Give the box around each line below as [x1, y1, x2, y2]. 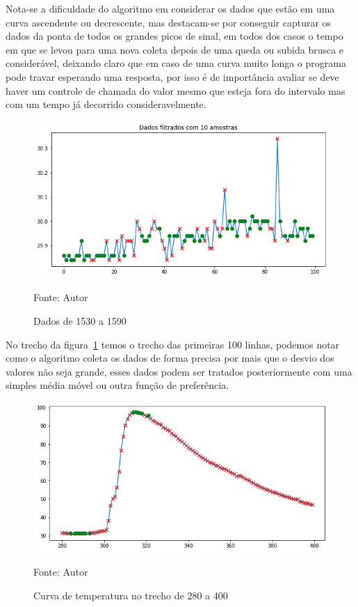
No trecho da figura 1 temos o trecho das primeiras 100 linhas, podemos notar [6, 337, 340, 351]
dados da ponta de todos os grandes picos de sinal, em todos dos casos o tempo [6, 29, 343, 43]
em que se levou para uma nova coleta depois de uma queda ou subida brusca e [6, 42, 344, 56]
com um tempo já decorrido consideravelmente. [6, 97, 206, 112]
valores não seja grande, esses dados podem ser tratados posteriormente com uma [6, 364, 352, 378]
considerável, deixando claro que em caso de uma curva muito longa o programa [6, 56, 346, 70]
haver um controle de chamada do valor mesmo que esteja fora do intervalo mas [6, 83, 345, 98]
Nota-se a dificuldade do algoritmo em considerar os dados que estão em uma [6, 1, 335, 15]
